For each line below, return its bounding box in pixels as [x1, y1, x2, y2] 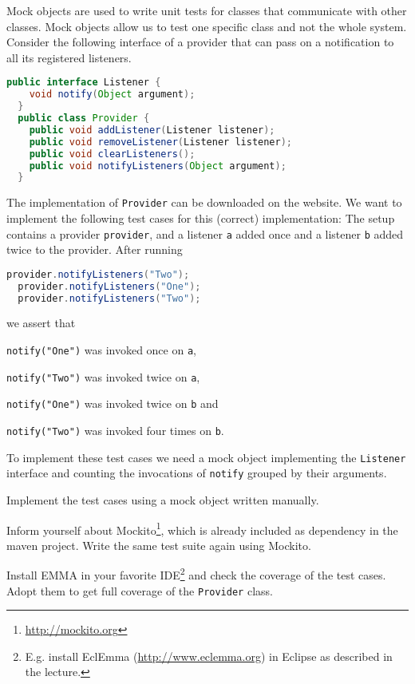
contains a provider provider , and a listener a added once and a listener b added [6, 225, 404, 242]
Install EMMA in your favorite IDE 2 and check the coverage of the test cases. [6, 564, 386, 583]
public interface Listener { [6, 77, 161, 89]
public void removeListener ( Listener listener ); [29, 136, 293, 148]
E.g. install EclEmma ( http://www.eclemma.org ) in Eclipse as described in [25, 647, 393, 664]
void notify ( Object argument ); [29, 89, 196, 101]
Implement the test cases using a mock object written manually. [6, 491, 319, 508]
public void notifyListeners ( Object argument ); [29, 160, 287, 172]
